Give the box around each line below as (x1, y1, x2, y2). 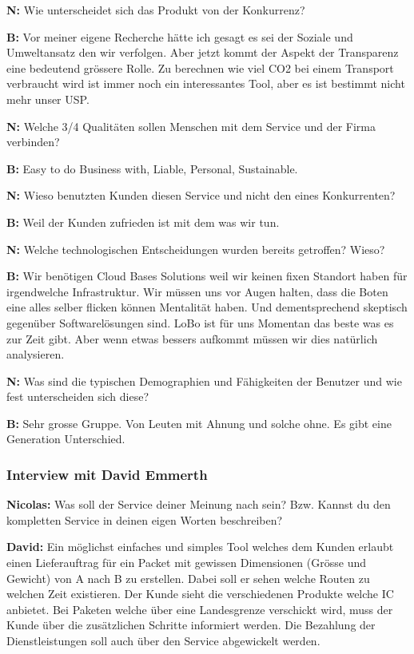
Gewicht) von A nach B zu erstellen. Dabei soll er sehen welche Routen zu (6, 569, 370, 586)
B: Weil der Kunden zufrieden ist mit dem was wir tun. (6, 213, 280, 230)
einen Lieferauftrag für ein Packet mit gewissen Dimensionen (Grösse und (6, 554, 366, 571)
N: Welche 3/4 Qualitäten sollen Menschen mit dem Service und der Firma (6, 117, 376, 134)
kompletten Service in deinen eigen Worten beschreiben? (6, 511, 283, 528)
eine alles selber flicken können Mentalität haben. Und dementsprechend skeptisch (6, 299, 408, 315)
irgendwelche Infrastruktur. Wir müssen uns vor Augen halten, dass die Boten (6, 283, 388, 299)
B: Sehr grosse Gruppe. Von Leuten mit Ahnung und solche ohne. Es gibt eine (6, 414, 392, 431)
